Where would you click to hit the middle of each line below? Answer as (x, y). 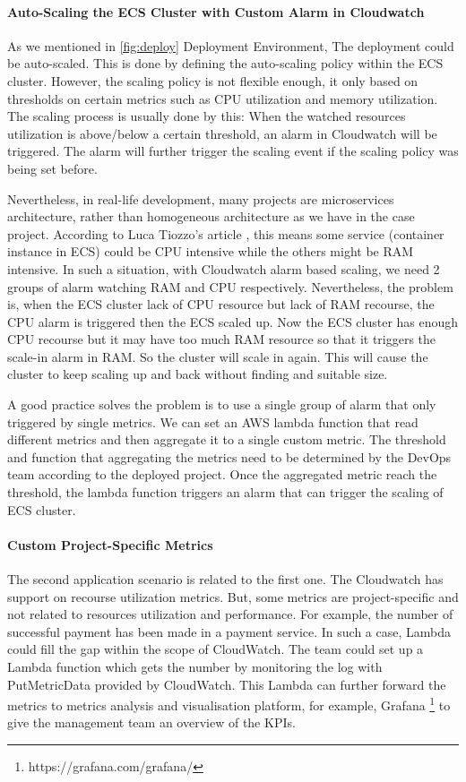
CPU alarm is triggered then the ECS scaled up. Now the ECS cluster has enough (233, 321)
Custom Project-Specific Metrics (110, 544)
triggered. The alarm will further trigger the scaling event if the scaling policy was (233, 151)
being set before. (52, 168)
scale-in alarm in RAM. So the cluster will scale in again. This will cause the (218, 356)
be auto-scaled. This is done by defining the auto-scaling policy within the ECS (225, 63)
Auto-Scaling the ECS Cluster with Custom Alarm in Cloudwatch (216, 11)
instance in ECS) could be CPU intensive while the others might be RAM (211, 251)
